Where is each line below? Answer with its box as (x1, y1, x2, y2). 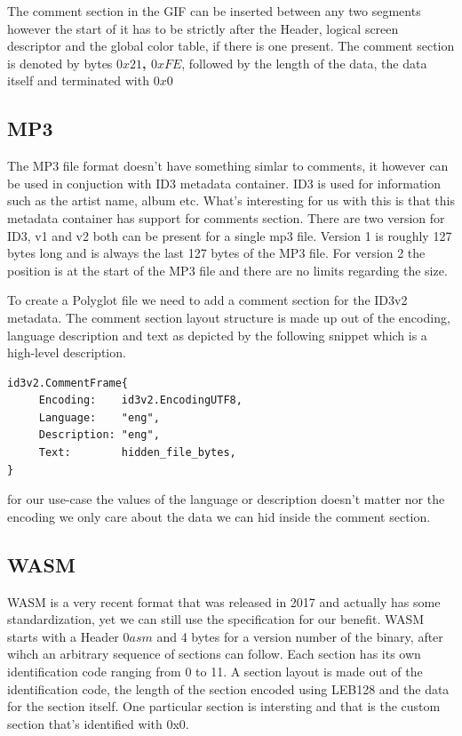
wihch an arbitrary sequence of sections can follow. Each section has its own (7, 644, 421, 663)
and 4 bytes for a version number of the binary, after (156, 627, 443, 645)
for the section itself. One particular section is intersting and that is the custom (7, 697, 441, 716)
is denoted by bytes (7, 53, 113, 72)
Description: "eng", (38, 428, 160, 442)
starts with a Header (7, 627, 119, 645)
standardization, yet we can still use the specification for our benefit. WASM (7, 610, 425, 628)
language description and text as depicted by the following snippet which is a (7, 325, 427, 344)
